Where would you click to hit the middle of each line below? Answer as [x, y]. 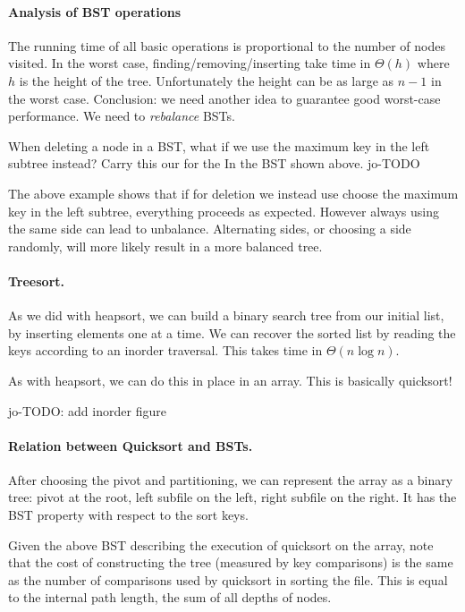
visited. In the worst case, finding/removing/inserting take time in [190, 63]
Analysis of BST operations [95, 11]
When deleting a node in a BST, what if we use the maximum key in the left [219, 145]
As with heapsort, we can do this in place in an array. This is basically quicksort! [230, 380]
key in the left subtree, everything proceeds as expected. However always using [224, 211]
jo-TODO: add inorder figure [87, 410]
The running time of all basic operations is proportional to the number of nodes [227, 45]
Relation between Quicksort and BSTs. [131, 445]
